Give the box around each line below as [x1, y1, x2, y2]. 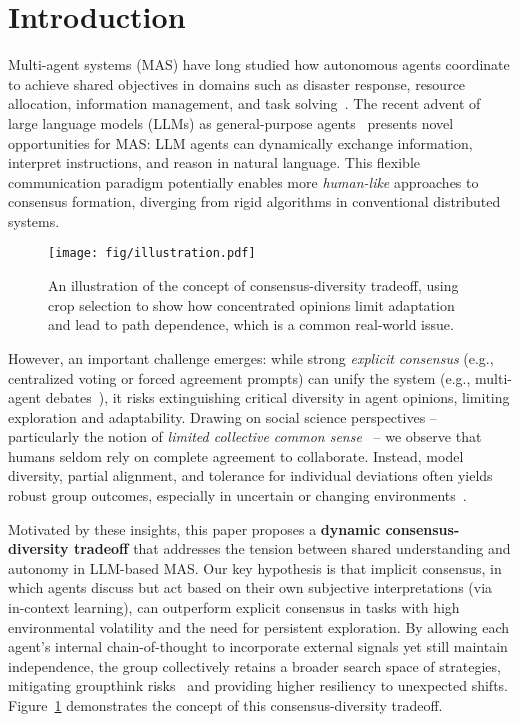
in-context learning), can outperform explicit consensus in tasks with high [8, 597, 460, 618]
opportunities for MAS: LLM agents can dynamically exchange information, [8, 132, 473, 153]
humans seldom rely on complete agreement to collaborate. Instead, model [8, 445, 464, 466]
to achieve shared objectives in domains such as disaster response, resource [8, 73, 466, 94]
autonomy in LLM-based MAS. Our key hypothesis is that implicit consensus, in [8, 557, 502, 578]
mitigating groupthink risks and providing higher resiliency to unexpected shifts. [8, 675, 508, 696]
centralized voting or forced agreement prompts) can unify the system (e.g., [8, 367, 471, 388]
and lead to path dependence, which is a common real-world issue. [48, 314, 454, 335]
